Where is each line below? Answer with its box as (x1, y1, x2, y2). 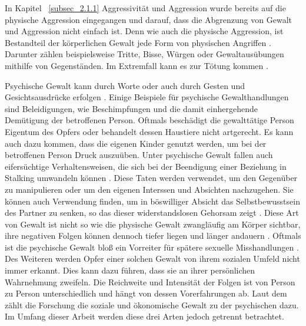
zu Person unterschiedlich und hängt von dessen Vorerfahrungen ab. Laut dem (5, 287, 287, 299)
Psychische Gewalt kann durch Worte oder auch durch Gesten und (5, 79, 245, 91)
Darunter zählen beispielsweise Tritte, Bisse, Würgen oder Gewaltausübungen (5, 48, 284, 60)
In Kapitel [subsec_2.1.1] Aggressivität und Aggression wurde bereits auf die (5, 2, 286, 14)
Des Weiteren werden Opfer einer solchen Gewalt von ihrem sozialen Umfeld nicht (5, 252, 300, 265)
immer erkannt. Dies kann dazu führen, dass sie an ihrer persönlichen (5, 264, 255, 276)
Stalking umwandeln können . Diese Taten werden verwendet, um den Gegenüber (5, 172, 298, 184)
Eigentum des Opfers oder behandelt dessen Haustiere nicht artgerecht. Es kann (5, 125, 294, 137)
